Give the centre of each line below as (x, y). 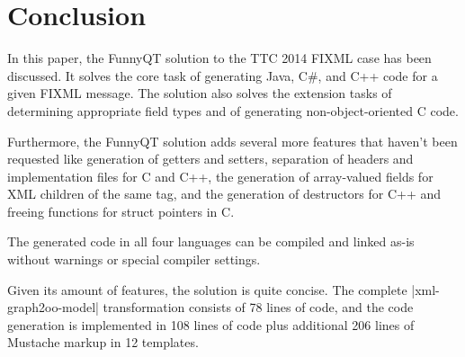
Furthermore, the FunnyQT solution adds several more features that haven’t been (232, 141)
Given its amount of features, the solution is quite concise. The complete (207, 289)
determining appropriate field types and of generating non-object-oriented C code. (233, 110)
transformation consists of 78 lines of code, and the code (258, 307)
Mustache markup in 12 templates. (103, 342)
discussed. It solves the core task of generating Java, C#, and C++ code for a (223, 75)
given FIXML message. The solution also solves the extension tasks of (200, 93)
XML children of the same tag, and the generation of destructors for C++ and (224, 194)
